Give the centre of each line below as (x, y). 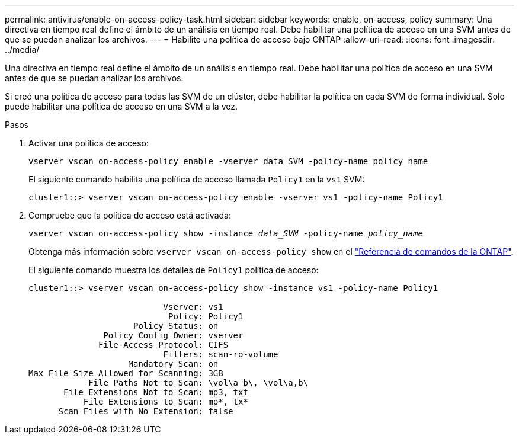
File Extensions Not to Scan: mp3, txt (156, 392)
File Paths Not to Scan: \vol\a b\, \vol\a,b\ (198, 383)
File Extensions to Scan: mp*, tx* (166, 402)
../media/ (22, 49)
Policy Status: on (176, 326)
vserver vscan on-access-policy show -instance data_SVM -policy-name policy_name (226, 233)
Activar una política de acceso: (89, 143)
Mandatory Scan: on (173, 364)
